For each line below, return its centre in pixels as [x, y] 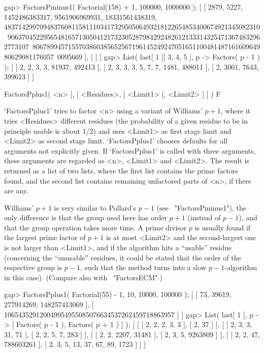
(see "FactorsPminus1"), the [201, 207]
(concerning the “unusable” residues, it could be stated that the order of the [123, 257]
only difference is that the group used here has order [86, 217]
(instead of [204, 217]
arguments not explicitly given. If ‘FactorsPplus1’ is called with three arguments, [130, 150]
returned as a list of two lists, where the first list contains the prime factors [121, 170]
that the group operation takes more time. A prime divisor [95, 227]
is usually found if [223, 227]
